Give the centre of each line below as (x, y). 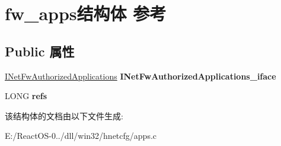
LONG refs (26, 96)
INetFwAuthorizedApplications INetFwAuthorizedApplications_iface (140, 76)
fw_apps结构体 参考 (86, 13)
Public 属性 (40, 51)
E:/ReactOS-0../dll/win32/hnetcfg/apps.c (81, 136)
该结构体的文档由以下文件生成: (64, 115)
